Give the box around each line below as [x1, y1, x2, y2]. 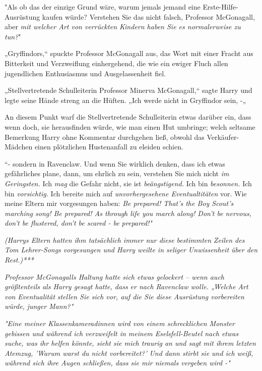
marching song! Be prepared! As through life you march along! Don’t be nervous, [5, 207, 251, 218]
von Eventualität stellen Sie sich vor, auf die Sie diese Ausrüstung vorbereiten [5, 291, 244, 301]
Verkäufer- [207, 131, 239, 142]
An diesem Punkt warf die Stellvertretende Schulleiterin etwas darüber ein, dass [5, 112, 251, 122]
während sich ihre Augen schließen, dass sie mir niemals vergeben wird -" [5, 357, 230, 368]
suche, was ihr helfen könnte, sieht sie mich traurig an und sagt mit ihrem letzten [5, 338, 256, 348]
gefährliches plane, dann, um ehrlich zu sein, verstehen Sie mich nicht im [5, 168, 229, 179]
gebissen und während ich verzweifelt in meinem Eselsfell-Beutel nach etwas [5, 328, 239, 338]
